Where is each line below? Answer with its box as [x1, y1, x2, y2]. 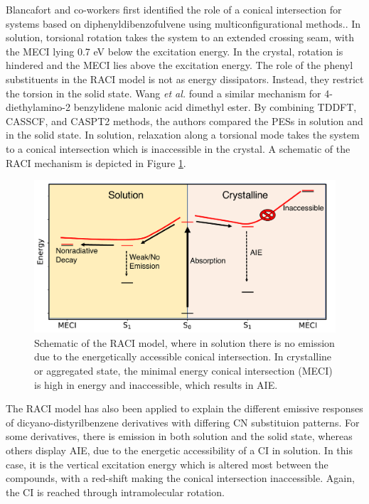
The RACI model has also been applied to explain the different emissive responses [6, 401, 363, 416]
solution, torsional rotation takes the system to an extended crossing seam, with [6, 30, 354, 45]
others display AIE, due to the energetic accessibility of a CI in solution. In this [6, 442, 353, 457]
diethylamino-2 [6, 100, 71, 114]
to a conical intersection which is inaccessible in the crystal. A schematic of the [6, 141, 351, 156]
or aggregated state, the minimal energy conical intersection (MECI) [34, 363, 333, 377]
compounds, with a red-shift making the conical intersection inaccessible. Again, [6, 471, 355, 486]
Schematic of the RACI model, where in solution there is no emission [34, 335, 335, 350]
